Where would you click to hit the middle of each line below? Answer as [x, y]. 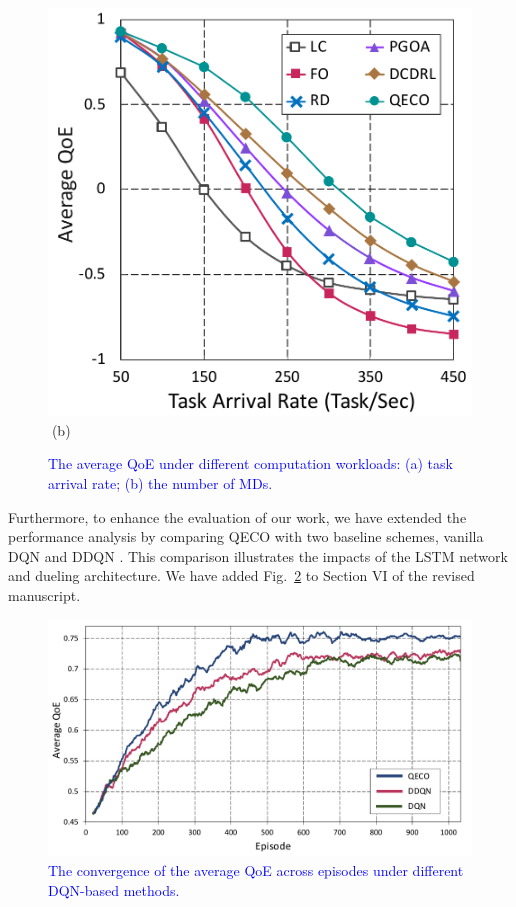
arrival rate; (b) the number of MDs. [160, 483]
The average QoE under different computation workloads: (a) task [250, 463]
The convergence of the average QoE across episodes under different [256, 870]
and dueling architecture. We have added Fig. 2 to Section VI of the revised [241, 575]
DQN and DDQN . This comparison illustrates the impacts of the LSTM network [258, 555]
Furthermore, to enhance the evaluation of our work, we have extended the [237, 516]
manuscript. [44, 594]
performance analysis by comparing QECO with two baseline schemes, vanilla [246, 536]
